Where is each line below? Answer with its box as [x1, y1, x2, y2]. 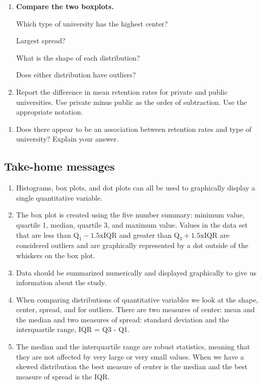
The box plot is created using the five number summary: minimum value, [16, 209, 245, 220]
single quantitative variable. [16, 192, 103, 203]
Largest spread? [16, 35, 66, 46]
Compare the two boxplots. [16, 1, 114, 11]
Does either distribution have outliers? [16, 69, 136, 80]
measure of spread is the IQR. [16, 371, 110, 381]
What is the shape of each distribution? [16, 52, 140, 63]
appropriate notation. [16, 106, 83, 117]
